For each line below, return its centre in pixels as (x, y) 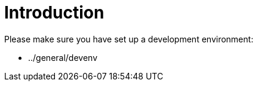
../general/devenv (63, 57)
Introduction (54, 13)
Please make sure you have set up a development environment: (129, 39)
